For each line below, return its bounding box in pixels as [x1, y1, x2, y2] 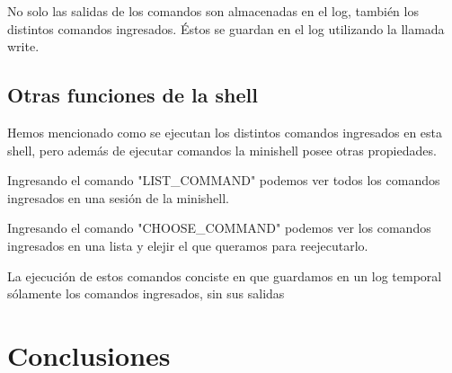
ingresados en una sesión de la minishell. [7, 188, 229, 207]
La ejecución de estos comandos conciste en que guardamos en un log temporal [7, 266, 442, 285]
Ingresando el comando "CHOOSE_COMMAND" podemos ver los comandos [7, 218, 431, 237]
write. [7, 37, 40, 56]
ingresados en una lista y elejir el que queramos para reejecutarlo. [7, 235, 368, 254]
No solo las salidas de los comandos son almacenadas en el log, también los [7, 2, 419, 20]
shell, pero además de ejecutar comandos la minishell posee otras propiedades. [7, 140, 437, 159]
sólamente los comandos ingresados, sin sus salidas [7, 284, 285, 303]
